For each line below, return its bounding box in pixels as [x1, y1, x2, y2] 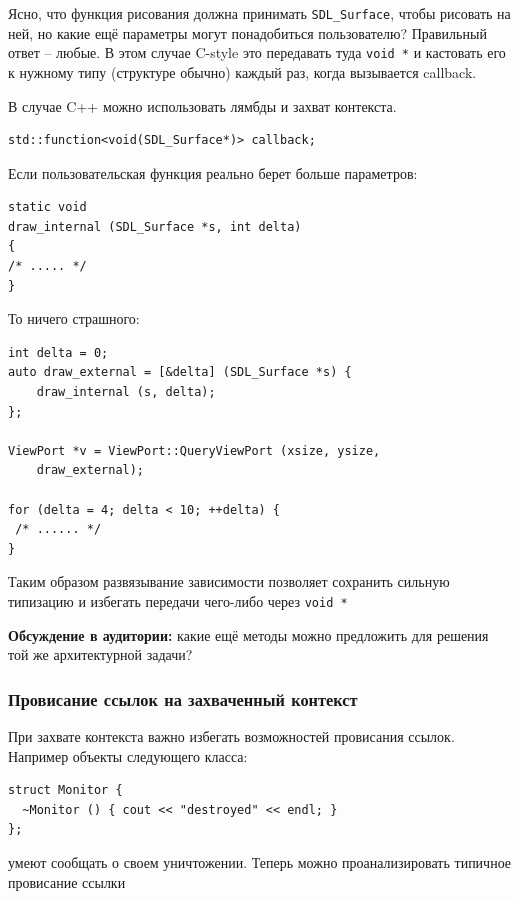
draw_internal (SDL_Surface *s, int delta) [8, 219, 302, 234]
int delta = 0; [8, 345, 109, 360]
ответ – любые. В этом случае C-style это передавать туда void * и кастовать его [8, 42, 506, 63]
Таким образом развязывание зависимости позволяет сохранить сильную [8, 571, 450, 592]
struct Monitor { [8, 783, 123, 798]
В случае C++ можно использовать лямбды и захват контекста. [8, 95, 397, 116]
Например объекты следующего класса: [8, 745, 248, 766]
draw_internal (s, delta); [36, 385, 216, 400]
